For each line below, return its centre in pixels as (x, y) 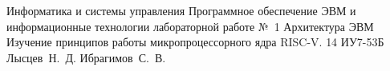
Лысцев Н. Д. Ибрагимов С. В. (86, 57)
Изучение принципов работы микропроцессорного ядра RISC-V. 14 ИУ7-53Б (195, 42)
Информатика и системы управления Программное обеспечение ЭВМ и (181, 10)
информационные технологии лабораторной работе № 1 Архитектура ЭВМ (190, 26)
